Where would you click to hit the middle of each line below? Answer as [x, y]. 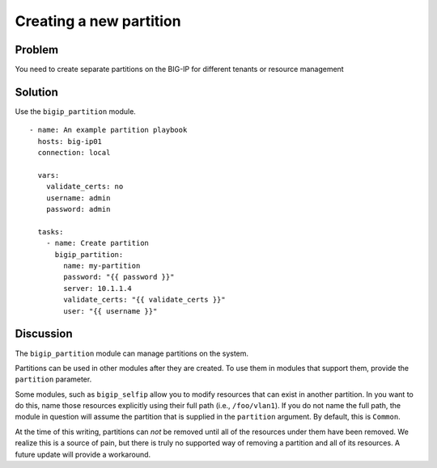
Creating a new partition [98, 21]
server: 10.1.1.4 [98, 288]
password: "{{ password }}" [119, 277]
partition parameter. [53, 379]
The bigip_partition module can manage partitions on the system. [132, 353]
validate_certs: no [85, 187]
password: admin [78, 209]
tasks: [51, 232]
